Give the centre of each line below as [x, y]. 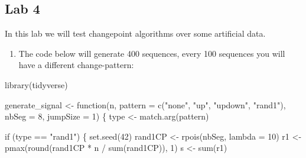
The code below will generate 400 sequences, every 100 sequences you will [152, 53]
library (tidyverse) [36, 84]
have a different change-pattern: [76, 65]
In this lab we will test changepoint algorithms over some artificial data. [135, 33]
